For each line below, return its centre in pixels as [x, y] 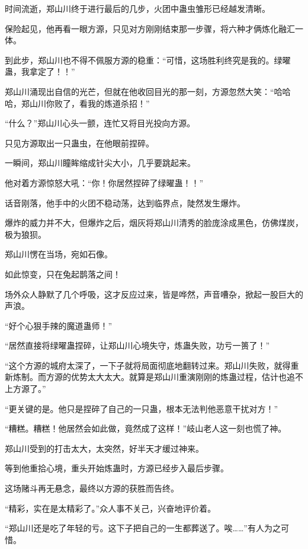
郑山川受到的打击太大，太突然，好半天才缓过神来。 [104, 448]
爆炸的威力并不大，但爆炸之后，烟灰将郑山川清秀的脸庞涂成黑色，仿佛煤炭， [154, 223]
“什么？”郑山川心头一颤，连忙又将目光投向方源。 [100, 123]
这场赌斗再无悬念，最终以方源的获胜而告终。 [92, 488]
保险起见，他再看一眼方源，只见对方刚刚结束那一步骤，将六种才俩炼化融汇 [150, 28]
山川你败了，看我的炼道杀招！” [89, 103]
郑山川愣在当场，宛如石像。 [59, 254]
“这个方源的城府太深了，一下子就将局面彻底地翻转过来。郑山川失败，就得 [148, 365]
